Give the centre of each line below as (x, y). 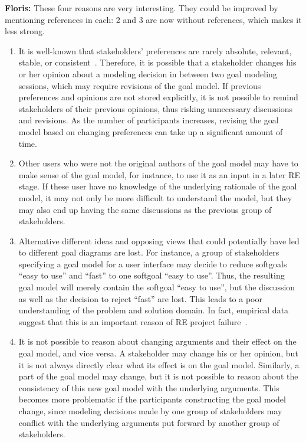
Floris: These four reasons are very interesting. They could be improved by (142, 8)
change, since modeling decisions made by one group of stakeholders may (150, 411)
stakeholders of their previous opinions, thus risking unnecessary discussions (156, 108)
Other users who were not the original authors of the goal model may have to (158, 163)
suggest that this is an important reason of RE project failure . (133, 321)
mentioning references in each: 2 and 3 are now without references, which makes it (153, 19)
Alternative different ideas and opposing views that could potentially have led (159, 240)
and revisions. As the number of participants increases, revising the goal (149, 120)
